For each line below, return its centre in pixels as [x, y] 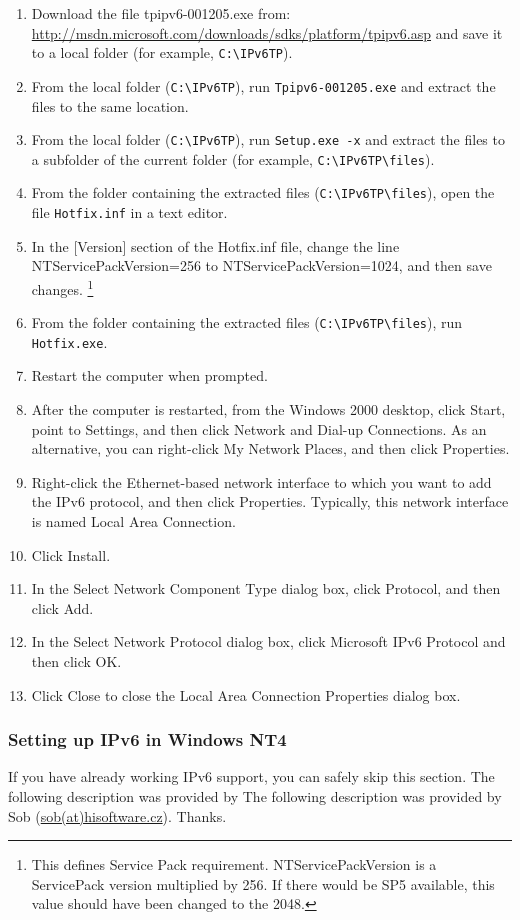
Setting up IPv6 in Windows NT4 [147, 739]
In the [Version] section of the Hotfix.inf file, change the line [215, 245]
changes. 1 [62, 287]
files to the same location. [110, 105]
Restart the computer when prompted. [149, 375]
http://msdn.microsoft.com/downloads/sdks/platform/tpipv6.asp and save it [267, 32]
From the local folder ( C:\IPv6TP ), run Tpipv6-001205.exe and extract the [263, 85]
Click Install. [71, 554]
